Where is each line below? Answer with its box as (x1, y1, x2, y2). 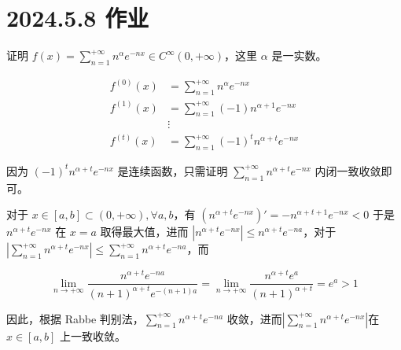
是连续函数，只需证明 (117, 162, 228, 179)
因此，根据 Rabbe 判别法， (6, 310, 144, 326)
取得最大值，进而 (100, 223, 189, 240)
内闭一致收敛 (315, 162, 381, 179)
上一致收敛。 (60, 327, 127, 344)
